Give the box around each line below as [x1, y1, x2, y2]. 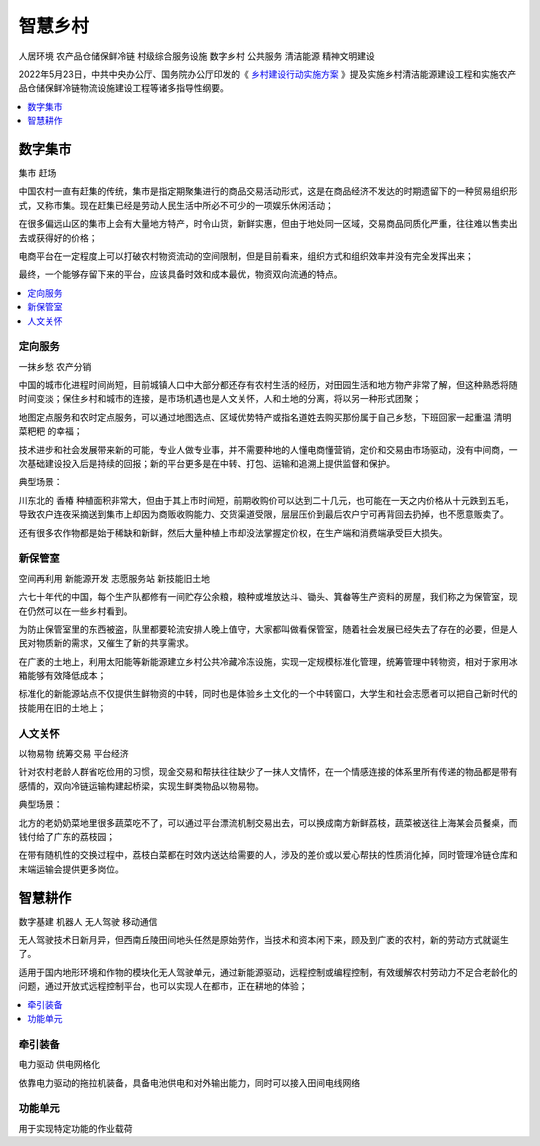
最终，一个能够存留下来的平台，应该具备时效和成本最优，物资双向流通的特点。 [18, 268, 343, 280]
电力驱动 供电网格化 [18, 1059, 100, 1070]
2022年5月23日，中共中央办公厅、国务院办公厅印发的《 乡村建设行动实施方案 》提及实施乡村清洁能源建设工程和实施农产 [18, 68, 517, 80]
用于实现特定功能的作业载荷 [18, 1122, 133, 1134]
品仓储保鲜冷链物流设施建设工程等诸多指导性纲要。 [18, 82, 229, 94]
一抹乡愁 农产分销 [18, 361, 92, 372]
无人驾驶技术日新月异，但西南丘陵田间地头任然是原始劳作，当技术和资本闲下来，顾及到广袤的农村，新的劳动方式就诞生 [18, 934, 509, 946]
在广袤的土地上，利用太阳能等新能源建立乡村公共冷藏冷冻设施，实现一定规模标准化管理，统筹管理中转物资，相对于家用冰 [18, 655, 518, 667]
